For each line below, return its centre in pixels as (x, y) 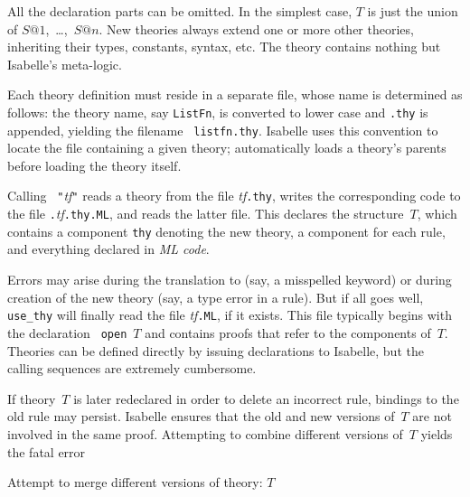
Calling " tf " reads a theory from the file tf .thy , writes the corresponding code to (234, 196)
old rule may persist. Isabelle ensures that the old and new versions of (201, 416)
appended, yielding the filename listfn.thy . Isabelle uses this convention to (223, 130)
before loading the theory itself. (94, 165)
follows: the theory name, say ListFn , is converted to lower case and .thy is (218, 112)
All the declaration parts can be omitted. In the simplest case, (180, 11)
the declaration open (67, 332)
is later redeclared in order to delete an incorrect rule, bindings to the (266, 398)
